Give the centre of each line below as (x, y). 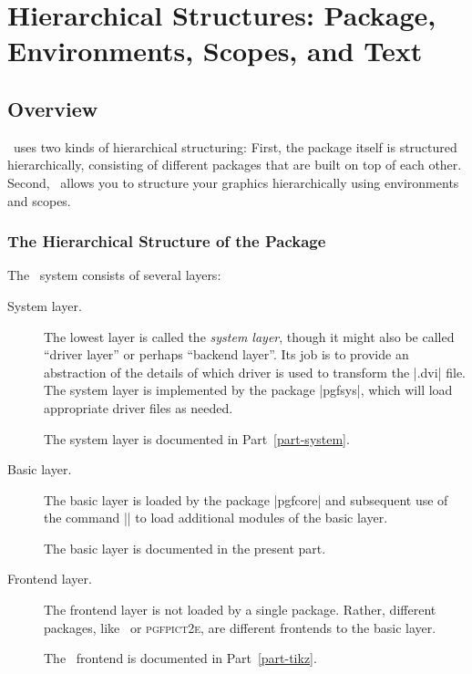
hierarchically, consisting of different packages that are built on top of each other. (235, 165)
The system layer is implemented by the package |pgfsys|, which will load (248, 390)
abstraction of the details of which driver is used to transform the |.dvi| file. (255, 372)
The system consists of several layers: (114, 275)
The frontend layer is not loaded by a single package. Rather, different (240, 610)
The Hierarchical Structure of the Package (167, 241)
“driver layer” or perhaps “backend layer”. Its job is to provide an (226, 354)
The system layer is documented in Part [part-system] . (197, 438)
